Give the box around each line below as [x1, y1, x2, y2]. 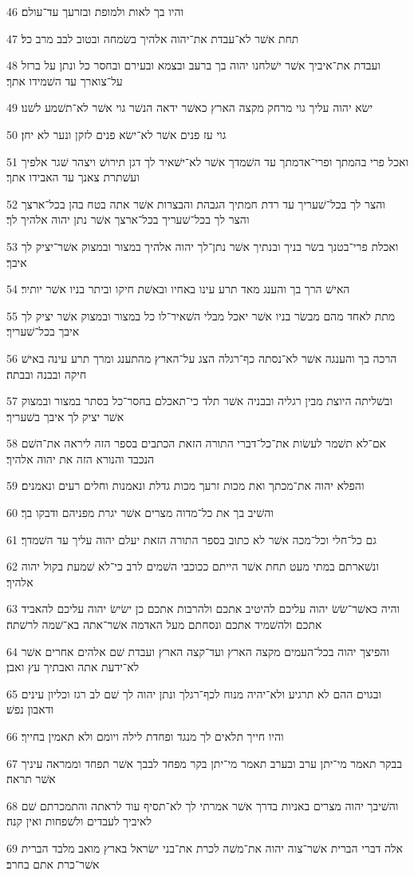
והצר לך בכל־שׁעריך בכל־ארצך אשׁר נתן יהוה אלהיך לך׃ [6, 211, 250, 228]
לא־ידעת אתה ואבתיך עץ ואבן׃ [6, 658, 140, 675]
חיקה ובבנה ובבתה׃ [6, 365, 87, 382]
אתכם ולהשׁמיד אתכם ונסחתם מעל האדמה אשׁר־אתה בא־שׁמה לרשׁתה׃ [6, 616, 322, 633]
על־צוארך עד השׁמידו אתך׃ [6, 72, 123, 89]
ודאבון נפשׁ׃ [6, 701, 54, 718]
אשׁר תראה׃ [6, 770, 56, 787]
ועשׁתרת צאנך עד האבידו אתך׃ [6, 169, 140, 185]
